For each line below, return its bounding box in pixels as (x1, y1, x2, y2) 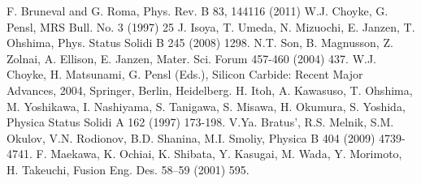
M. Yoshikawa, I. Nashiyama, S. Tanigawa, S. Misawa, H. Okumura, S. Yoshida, (7, 97, 406, 114)
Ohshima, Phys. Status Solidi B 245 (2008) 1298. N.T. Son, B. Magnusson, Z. (7, 34, 393, 51)
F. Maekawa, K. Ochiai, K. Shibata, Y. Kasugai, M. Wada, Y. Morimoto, (36, 145, 402, 162)
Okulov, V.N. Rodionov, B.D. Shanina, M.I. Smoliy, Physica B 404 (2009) (7, 129, 375, 146)
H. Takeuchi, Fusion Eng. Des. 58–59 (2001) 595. (7, 160, 250, 178)
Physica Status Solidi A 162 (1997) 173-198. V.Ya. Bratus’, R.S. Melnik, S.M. (7, 113, 394, 131)
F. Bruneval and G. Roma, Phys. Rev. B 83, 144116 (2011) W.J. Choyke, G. (7, 2, 388, 19)
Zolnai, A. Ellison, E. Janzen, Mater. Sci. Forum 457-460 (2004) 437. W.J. (7, 49, 376, 66)
